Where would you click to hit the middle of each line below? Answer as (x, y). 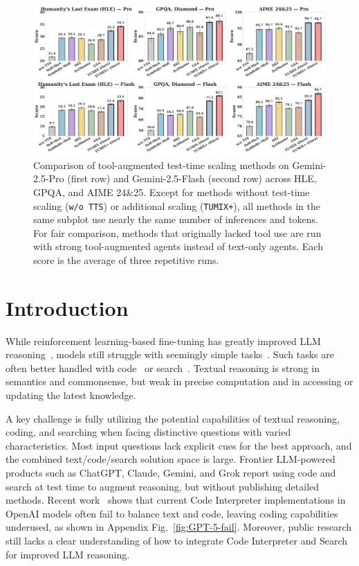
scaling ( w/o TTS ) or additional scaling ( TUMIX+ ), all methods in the (177, 205)
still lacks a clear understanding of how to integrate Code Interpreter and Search (177, 540)
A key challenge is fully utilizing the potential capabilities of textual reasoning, (173, 418)
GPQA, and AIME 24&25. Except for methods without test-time (172, 192)
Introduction (67, 307)
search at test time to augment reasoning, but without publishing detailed (163, 486)
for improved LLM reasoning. (68, 554)
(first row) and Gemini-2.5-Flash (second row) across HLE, (192, 178)
